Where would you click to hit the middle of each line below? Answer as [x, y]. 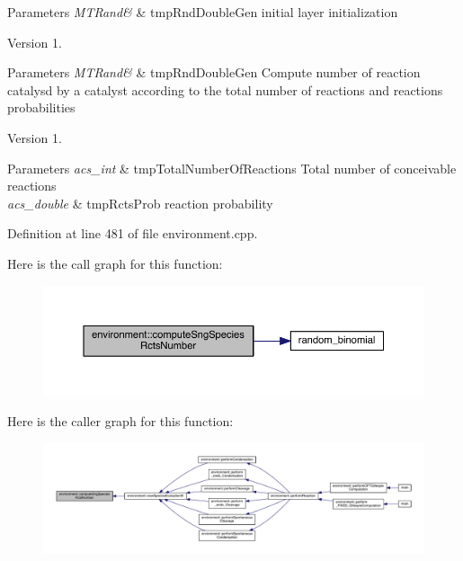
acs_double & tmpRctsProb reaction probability [140, 203]
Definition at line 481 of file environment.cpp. [133, 233]
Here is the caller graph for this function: [120, 421]
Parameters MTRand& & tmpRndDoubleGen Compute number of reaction [214, 72]
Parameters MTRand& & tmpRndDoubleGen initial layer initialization [203, 12]
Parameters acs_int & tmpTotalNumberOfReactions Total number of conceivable [232, 168]
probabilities [41, 107]
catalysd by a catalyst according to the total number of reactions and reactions [225, 89]
